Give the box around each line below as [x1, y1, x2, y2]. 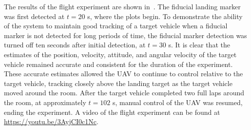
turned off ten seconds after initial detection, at [4, 40, 146, 50]
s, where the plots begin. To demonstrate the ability [87, 11, 243, 21]
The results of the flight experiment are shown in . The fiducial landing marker [4, 1, 241, 11]
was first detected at [4, 11, 65, 21]
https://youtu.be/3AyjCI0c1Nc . [4, 116, 98, 127]
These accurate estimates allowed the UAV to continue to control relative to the [4, 68, 243, 79]
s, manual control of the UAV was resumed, [112, 97, 243, 107]
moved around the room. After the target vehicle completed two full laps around [4, 87, 244, 98]
